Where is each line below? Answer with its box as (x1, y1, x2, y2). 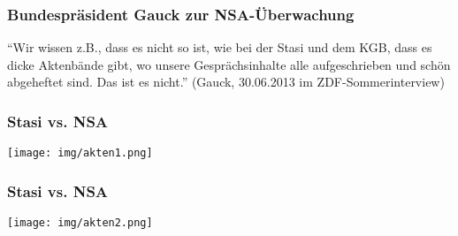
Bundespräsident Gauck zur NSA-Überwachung (7, 3, 355, 25)
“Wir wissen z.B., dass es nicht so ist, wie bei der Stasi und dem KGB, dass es (7, 38, 432, 57)
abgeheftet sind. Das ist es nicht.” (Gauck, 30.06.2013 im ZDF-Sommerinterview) (7, 72, 445, 91)
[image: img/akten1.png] (7, 147, 153, 160)
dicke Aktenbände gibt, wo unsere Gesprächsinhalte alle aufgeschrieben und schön (7, 55, 451, 73)
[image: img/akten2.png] (7, 217, 153, 230)
